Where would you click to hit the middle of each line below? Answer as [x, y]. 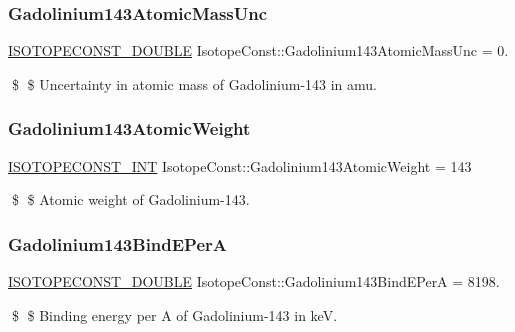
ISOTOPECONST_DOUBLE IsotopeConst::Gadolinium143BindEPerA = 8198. [254, 281]
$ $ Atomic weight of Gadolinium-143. [130, 199]
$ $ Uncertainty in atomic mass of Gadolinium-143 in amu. [194, 83]
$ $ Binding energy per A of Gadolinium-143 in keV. [174, 314]
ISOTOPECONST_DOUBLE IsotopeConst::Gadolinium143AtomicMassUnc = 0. [258, 50]
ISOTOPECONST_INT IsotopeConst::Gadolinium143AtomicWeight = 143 [240, 165]
